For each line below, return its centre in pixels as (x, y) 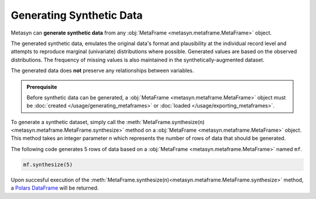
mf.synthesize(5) (48, 164)
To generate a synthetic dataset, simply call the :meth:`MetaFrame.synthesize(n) (108, 122)
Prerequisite (42, 87)
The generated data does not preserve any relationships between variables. (102, 71)
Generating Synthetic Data (77, 15)
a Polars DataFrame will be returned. (55, 188)
